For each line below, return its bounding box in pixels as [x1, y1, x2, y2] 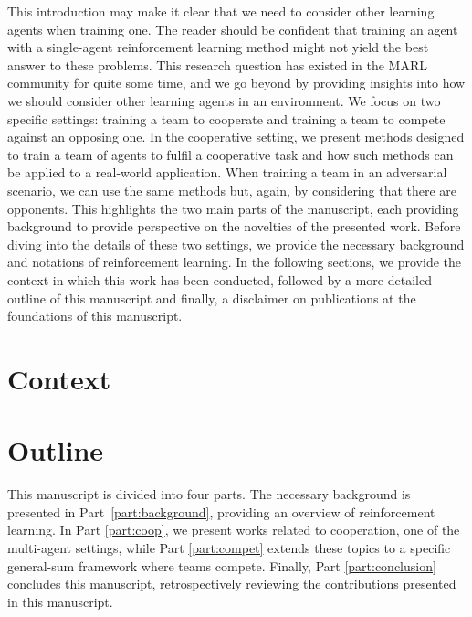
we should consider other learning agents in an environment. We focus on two [7, 90, 441, 110]
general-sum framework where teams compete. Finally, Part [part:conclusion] [7, 556, 436, 575]
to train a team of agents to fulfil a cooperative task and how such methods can [7, 144, 454, 164]
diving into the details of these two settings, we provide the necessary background [7, 234, 465, 253]
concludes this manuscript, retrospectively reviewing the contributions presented [7, 574, 456, 593]
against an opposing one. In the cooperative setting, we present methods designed [7, 127, 465, 146]
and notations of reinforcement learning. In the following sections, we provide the [7, 252, 462, 271]
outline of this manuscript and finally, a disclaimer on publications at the [7, 288, 416, 307]
